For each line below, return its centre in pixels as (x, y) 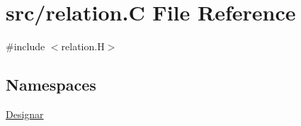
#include (25, 46)
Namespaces (51, 85)
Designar (25, 114)
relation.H (83, 46)
